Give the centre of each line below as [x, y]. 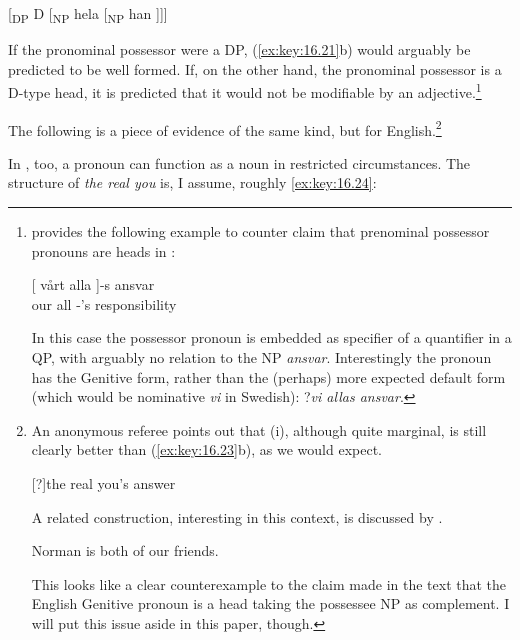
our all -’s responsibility [104, 303]
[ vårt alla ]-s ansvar [93, 284]
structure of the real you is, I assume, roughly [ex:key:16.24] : [192, 182]
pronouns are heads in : [103, 250]
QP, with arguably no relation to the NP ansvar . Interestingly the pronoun [261, 356]
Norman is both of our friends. [125, 550]
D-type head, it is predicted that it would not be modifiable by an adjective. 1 [245, 90]
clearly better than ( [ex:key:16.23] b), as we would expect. [206, 449]
